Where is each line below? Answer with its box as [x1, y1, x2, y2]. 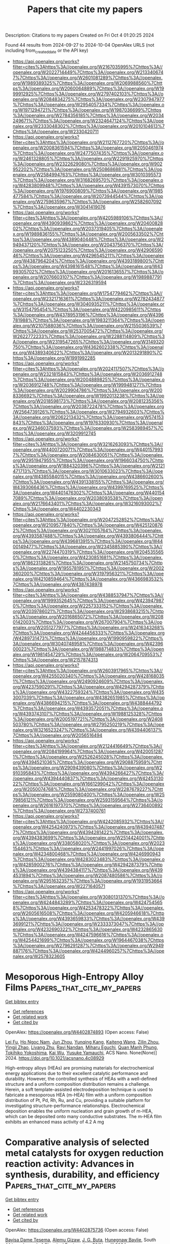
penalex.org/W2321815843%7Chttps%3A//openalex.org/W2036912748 [12, 371, 163, 377]
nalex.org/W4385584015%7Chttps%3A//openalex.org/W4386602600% [12, 473, 164, 479]
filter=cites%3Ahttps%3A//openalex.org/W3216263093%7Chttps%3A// [12, 441, 163, 447]
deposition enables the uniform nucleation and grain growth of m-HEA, [5, 1108, 153, 1114]
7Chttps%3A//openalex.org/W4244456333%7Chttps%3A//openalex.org [12, 630, 165, 636]
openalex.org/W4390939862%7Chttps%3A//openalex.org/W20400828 [12, 220, 163, 226]
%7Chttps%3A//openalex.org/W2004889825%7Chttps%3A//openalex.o [12, 376, 165, 383]
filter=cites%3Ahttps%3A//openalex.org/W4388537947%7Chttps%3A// [12, 592, 164, 598]
